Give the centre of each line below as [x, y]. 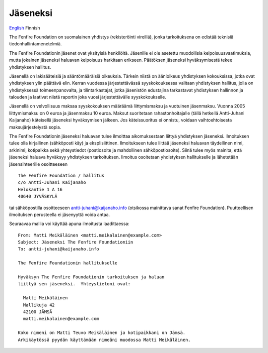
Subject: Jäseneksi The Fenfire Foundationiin [76, 242]
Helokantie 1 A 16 [40, 189]
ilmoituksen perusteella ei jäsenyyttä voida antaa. [60, 215]
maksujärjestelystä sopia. [35, 127]
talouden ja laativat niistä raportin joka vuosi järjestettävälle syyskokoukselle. [88, 97]
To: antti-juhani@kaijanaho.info [59, 249]
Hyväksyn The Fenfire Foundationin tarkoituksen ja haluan [91, 277]
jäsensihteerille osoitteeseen [38, 164]
